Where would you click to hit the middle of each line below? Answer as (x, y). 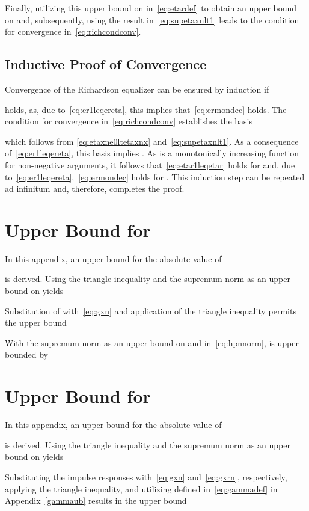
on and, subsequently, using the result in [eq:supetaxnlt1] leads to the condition (152, 20)
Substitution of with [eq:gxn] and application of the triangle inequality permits (151, 311)
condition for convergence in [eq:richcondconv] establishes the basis (129, 121)
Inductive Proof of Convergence (106, 64)
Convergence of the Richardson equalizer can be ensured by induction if (137, 89)
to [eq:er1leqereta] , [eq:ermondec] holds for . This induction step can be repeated (155, 176)
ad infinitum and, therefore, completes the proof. (95, 188)
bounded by (26, 354)
